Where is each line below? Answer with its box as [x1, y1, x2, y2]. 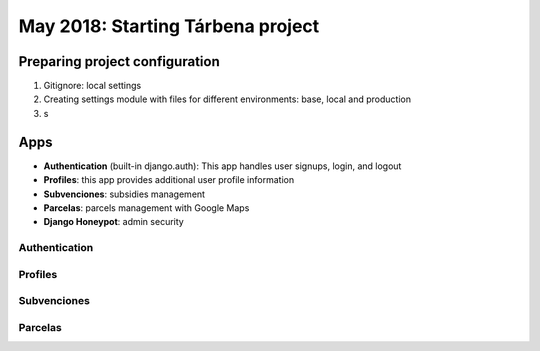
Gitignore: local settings [43, 80, 142, 92]
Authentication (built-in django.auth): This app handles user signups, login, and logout [43, 160, 402, 172]
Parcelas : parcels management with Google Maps [43, 201, 250, 214]
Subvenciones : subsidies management [43, 188, 205, 200]
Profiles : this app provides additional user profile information [43, 174, 295, 186]
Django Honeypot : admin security [43, 216, 184, 228]
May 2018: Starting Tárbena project [18, 15, 320, 37]
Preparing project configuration [18, 53, 220, 70]
